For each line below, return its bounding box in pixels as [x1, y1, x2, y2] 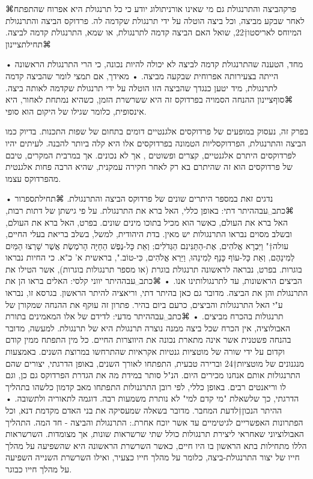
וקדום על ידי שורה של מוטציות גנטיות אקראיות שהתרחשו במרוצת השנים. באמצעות [5, 345, 285, 358]
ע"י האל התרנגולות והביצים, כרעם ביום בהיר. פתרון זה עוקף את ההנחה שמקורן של [5, 298, 283, 310]
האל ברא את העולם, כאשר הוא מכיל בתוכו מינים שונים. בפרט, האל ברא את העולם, [5, 215, 288, 228]
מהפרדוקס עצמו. [5, 172, 61, 184]
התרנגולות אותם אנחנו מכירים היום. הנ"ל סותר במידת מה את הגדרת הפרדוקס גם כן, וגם [5, 369, 300, 381]
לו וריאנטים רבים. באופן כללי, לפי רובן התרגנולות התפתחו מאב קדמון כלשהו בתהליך [5, 380, 287, 393]
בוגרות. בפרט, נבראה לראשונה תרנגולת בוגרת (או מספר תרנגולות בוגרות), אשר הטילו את [5, 262, 302, 275]
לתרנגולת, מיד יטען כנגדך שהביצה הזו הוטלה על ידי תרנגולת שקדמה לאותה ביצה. [5, 81, 278, 94]
